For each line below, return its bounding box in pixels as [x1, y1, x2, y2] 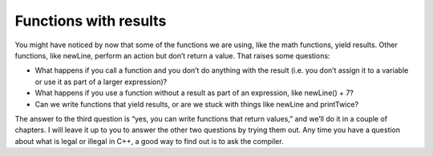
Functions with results [14, 12, 167, 30]
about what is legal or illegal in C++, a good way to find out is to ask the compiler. [14, 136, 284, 146]
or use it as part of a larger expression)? [34, 77, 168, 86]
